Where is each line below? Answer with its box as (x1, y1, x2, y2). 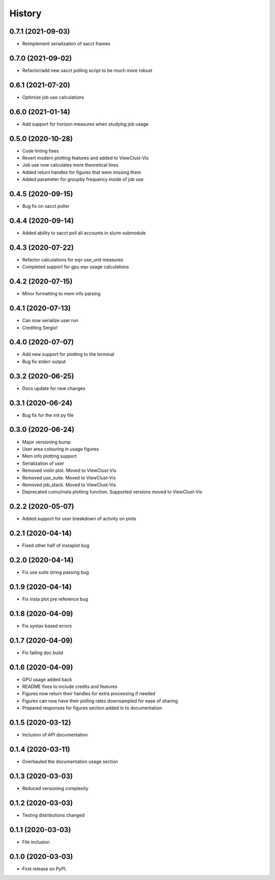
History (9, 8, 42, 19)
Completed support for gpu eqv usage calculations (22, 264, 129, 270)
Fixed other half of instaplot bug (22, 542, 90, 549)
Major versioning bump (22, 439, 71, 445)
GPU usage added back (22, 676, 72, 682)
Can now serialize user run (22, 317, 78, 324)
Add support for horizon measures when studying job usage (22, 121, 149, 127)
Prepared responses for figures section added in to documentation (22, 705, 162, 711)
